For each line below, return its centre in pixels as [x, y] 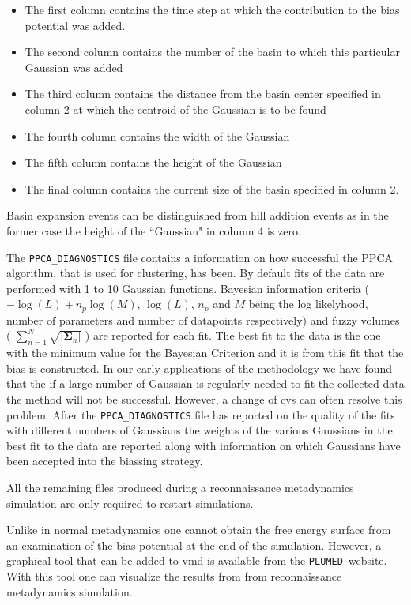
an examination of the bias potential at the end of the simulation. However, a [194, 545]
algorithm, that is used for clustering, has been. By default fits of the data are [196, 273]
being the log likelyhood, [308, 304]
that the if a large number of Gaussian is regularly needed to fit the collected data [205, 383]
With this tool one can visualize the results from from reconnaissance [174, 576]
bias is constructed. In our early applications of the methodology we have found [200, 368]
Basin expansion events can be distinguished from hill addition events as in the [198, 215]
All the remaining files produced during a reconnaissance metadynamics [180, 488]
